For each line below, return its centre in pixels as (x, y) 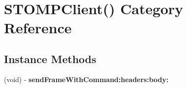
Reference (38, 28)
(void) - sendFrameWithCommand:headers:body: (86, 79)
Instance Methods (50, 58)
